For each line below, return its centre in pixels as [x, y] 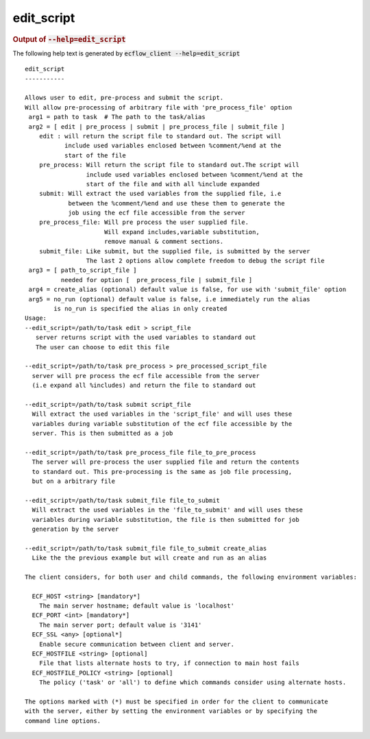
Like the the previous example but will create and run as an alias [149, 558]
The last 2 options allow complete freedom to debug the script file [205, 261]
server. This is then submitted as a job [102, 434]
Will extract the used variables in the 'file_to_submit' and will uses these [168, 510]
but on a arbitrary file [74, 481]
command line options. [63, 721]
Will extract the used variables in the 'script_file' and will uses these [162, 414]
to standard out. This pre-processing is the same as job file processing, [162, 472]
